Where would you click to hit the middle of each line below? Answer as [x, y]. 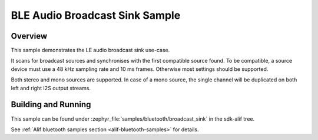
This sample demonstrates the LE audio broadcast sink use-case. [90, 50]
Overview [29, 36]
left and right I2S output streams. [51, 88]
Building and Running [51, 105]
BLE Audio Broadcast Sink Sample [96, 15]
